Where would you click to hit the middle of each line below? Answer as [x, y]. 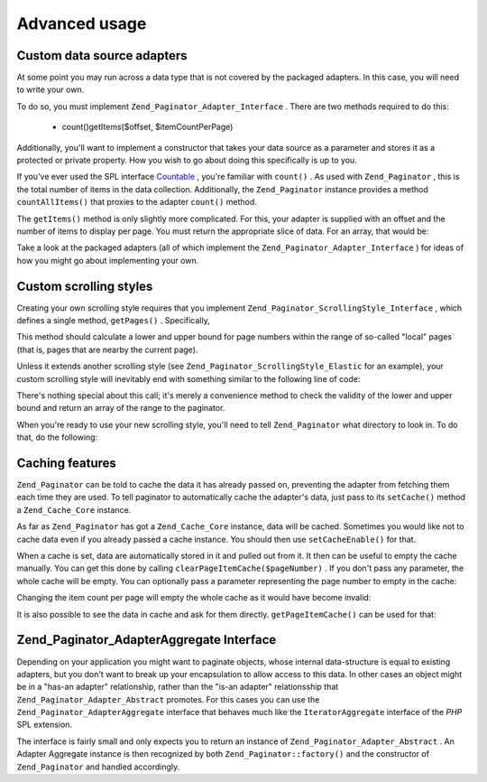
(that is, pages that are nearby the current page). [107, 349]
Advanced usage [82, 23]
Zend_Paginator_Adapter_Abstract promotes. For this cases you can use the [168, 699]
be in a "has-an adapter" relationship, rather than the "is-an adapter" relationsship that [178, 687]
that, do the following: [57, 437]
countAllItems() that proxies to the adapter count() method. [137, 202]
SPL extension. [44, 725]
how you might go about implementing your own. [108, 260]
